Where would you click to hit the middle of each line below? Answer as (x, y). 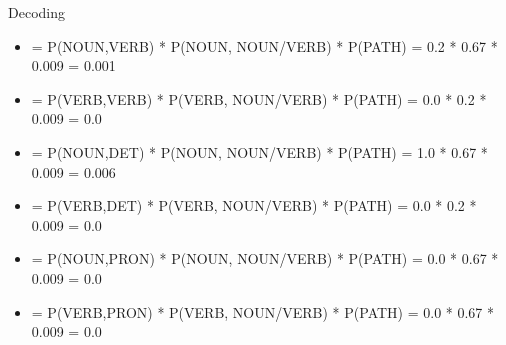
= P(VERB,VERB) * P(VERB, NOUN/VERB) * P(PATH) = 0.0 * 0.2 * (259, 98)
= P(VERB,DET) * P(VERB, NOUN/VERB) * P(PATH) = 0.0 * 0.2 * (254, 205)
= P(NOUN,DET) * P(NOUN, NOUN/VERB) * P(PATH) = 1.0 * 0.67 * (259, 151)
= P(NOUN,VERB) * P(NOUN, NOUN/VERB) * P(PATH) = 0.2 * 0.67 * (264, 45)
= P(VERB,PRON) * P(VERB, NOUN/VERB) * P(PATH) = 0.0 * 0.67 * (263, 311)
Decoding (36, 12)
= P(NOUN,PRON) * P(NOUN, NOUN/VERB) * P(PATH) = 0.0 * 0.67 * (265, 258)
